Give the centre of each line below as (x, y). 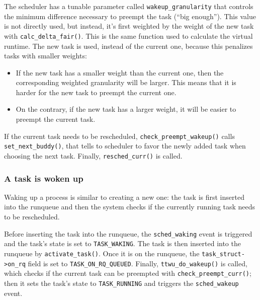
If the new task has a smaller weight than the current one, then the (120, 72)
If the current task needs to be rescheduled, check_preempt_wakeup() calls (119, 136)
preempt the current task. (56, 119)
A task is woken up (44, 178)
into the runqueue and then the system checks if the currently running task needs (130, 207)
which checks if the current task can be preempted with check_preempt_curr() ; (128, 273)
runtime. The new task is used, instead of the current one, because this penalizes (128, 46)
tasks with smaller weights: (46, 56)
